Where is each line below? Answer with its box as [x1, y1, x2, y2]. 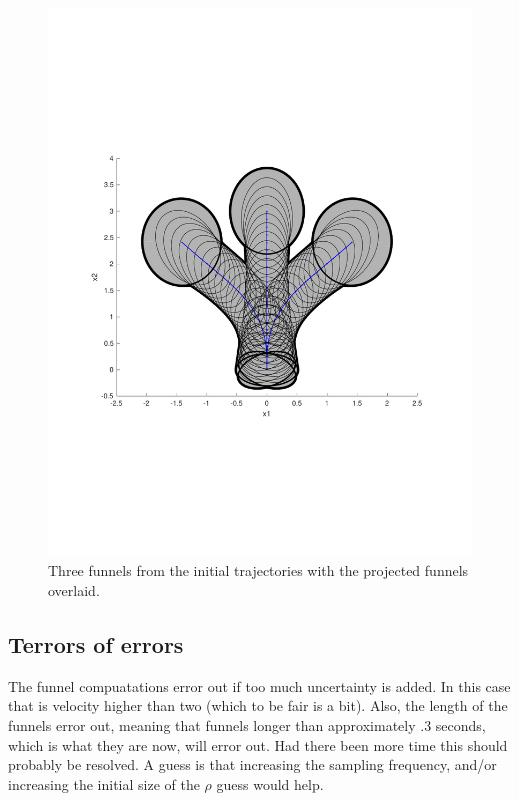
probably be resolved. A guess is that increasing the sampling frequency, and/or [8, 754, 497, 775]
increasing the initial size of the [8, 773, 200, 794]
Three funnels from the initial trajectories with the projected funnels [48, 560, 469, 581]
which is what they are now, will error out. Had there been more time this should [8, 734, 508, 755]
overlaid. [48, 580, 100, 601]
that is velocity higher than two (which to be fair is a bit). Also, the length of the [8, 695, 508, 716]
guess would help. [216, 773, 324, 794]
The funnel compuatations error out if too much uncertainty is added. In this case [8, 675, 511, 696]
